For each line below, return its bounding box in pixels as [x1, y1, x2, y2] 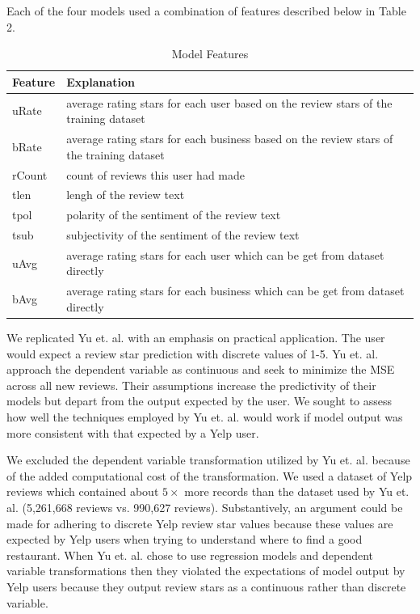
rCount [12, 166, 48, 183]
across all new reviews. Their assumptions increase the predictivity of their [6, 376, 376, 393]
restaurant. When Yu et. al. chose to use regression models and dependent [6, 546, 374, 563]
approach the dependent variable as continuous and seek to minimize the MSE [6, 361, 395, 378]
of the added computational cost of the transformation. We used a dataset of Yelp [6, 467, 413, 484]
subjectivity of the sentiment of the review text [66, 227, 300, 243]
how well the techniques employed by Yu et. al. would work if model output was [6, 408, 403, 425]
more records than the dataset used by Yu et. [184, 483, 409, 500]
